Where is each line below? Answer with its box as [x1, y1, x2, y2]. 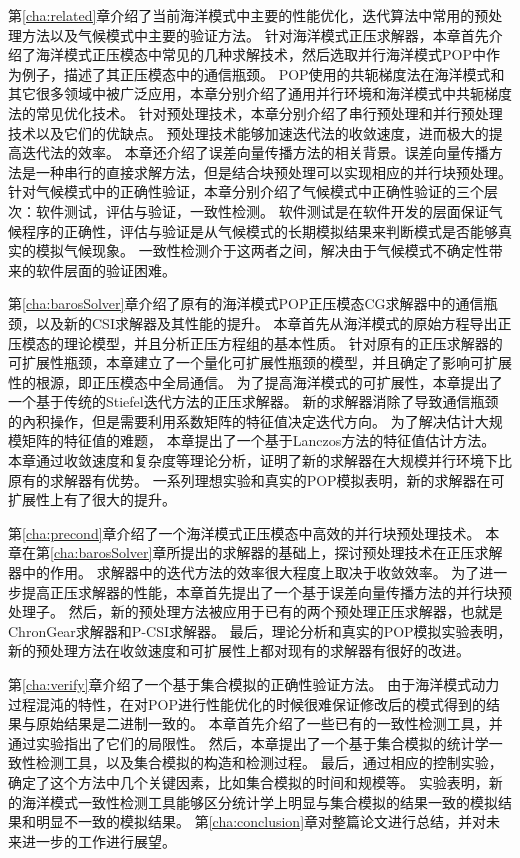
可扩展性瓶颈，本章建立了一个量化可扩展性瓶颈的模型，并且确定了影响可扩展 [8, 352, 512, 373]
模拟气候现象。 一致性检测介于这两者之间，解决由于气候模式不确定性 [35, 240, 489, 261]
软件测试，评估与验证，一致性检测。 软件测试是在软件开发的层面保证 [35, 200, 489, 221]
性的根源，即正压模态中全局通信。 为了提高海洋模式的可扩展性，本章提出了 [8, 371, 503, 392]
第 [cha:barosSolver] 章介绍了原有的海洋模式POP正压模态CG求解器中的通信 [8, 293, 484, 314]
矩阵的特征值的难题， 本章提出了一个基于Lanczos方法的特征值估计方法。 [21, 430, 496, 451]
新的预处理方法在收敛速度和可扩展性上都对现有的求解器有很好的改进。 [8, 640, 470, 661]
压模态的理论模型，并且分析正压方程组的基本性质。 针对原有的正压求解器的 [8, 332, 503, 353]
